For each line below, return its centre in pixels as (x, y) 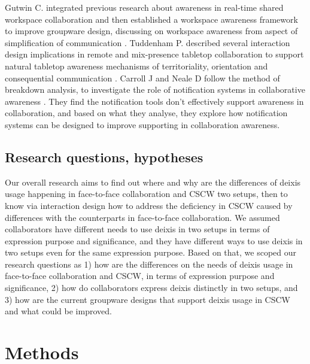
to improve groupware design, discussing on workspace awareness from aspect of (151, 31)
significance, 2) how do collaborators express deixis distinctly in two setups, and (151, 288)
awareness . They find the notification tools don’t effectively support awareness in (154, 101)
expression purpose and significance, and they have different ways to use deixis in (154, 240)
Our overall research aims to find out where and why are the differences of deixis (153, 182)
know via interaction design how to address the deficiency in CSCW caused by (149, 205)
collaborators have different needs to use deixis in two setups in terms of (137, 229)
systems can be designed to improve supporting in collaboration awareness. (142, 124)
